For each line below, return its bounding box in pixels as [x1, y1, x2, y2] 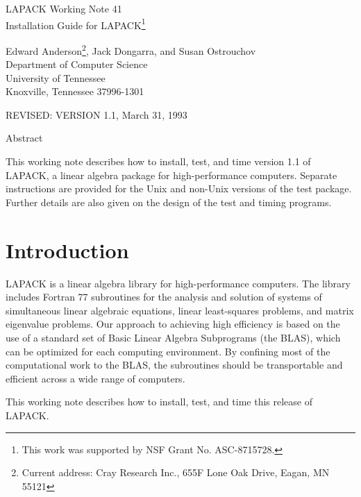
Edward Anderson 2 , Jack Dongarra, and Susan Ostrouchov [6, 41, 256, 58]
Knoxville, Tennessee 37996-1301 [6, 84, 144, 99]
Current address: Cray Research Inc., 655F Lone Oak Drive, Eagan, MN [22, 465, 330, 480]
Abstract [6, 130, 43, 145]
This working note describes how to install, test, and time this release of [6, 394, 313, 409]
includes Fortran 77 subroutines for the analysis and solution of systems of [6, 289, 322, 304]
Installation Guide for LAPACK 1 [6, 15, 146, 32]
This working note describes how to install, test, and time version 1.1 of [6, 154, 311, 169]
